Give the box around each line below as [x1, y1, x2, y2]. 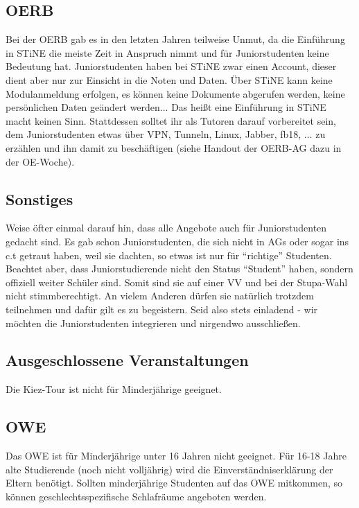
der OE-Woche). [6, 154, 75, 168]
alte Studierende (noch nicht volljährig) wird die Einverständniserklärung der [6, 462, 333, 476]
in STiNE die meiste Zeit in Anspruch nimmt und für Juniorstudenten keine [6, 45, 329, 60]
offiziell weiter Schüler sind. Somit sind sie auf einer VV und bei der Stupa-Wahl [6, 274, 348, 289]
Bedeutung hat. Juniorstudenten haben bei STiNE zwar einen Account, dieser [6, 59, 337, 73]
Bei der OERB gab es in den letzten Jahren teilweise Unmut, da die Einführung [6, 32, 345, 46]
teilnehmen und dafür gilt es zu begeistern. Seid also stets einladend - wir [6, 301, 318, 316]
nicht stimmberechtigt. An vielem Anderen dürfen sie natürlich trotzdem [6, 288, 314, 303]
